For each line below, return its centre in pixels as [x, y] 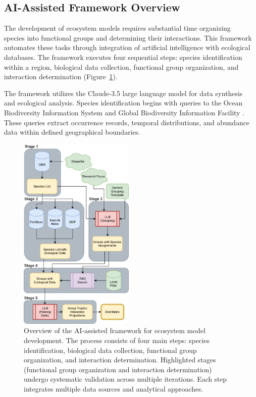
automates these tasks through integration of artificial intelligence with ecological [127, 47]
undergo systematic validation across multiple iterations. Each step [125, 379]
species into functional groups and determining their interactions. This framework [128, 37]
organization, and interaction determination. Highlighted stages [120, 360]
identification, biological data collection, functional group [110, 350]
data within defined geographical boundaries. [72, 132]
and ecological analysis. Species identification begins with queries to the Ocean [123, 103]
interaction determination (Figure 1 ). [61, 76]
